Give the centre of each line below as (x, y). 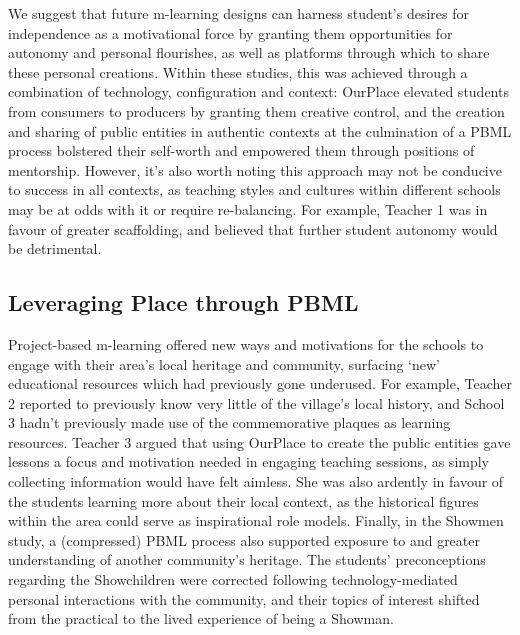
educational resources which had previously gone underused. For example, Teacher (260, 383)
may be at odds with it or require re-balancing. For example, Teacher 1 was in (248, 208)
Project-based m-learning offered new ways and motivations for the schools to (246, 343)
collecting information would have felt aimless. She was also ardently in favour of (256, 481)
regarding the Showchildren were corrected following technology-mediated (233, 579)
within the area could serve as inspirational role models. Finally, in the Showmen (256, 520)
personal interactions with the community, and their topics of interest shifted (244, 598)
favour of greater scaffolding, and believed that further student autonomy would (253, 228)
